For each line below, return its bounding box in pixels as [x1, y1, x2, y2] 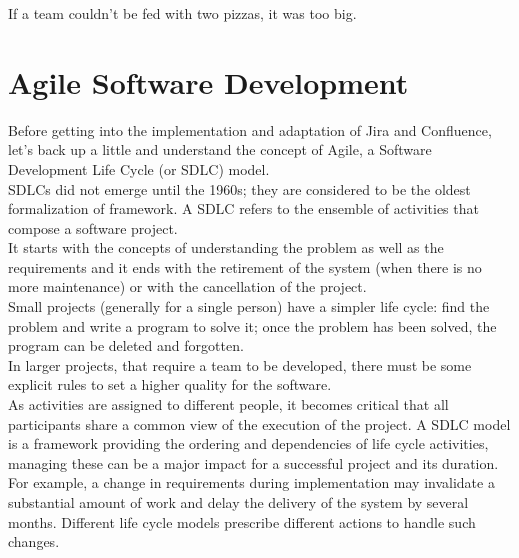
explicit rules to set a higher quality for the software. [8, 374, 332, 395]
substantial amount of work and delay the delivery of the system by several [8, 492, 469, 512]
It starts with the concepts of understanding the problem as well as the [8, 237, 444, 258]
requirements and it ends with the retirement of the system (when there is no [8, 256, 482, 277]
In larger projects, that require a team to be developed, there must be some [8, 354, 472, 375]
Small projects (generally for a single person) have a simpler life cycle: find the [8, 296, 490, 317]
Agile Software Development [8, 61, 409, 102]
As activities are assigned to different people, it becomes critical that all [8, 394, 449, 415]
